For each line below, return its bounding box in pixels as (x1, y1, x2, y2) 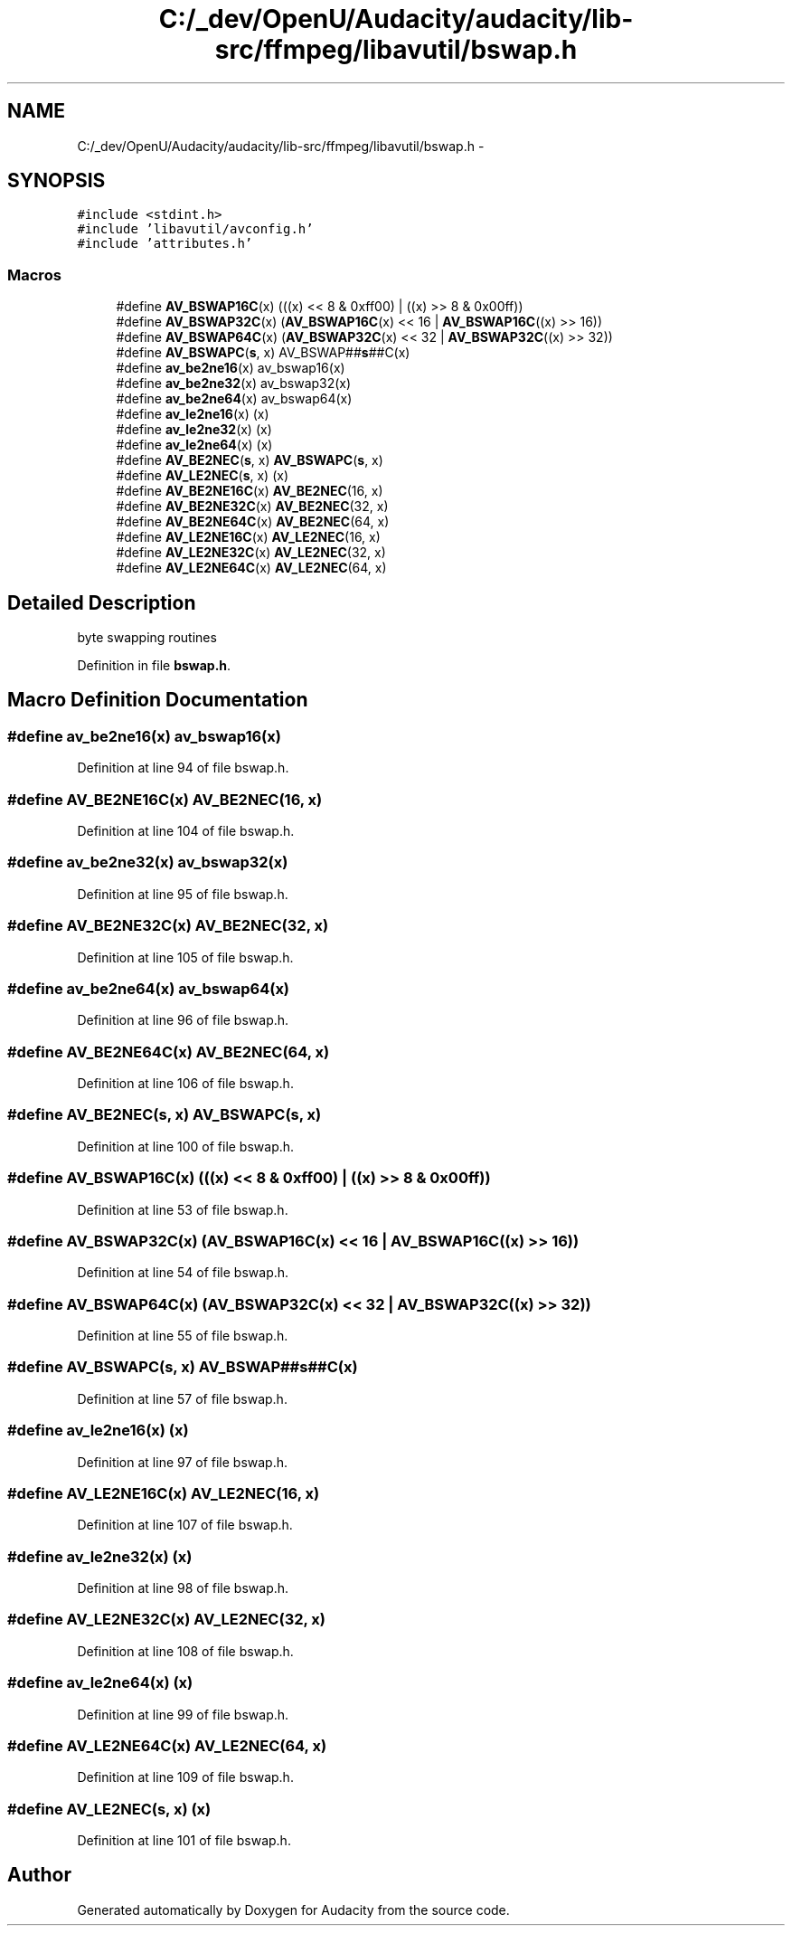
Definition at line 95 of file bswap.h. (77, 886, 288, 902)
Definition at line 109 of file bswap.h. (77, 1769, 294, 1786)
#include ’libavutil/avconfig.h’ (77, 222, 314, 237)
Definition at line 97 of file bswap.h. (77, 1454, 288, 1470)
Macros (7, 265, 61, 284)
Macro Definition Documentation (7, 688, 308, 712)
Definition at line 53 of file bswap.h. (77, 1201, 288, 1218)
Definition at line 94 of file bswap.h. (77, 760, 289, 776)
